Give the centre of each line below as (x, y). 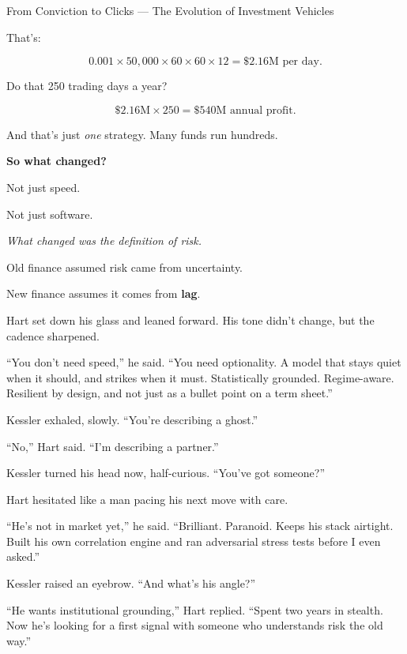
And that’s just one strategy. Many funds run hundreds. (142, 134)
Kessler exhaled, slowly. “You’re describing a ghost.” (132, 419)
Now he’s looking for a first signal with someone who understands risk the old (195, 625)
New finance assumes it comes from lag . (104, 293)
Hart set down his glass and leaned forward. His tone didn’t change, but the (190, 319)
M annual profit (254, 110)
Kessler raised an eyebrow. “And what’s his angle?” (131, 583)
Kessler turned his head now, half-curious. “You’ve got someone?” (166, 473)
